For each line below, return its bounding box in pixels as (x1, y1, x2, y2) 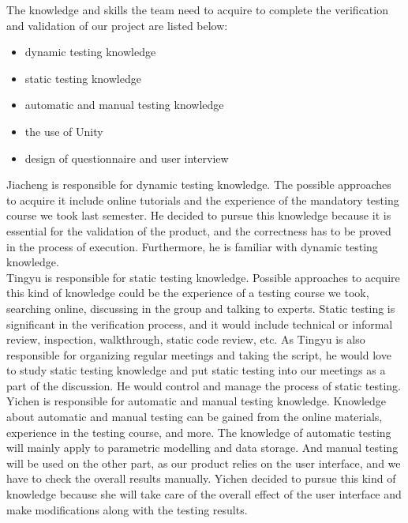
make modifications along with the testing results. (6, 501, 248, 517)
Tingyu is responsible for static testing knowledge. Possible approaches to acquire (6, 269, 400, 285)
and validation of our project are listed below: (6, 17, 228, 33)
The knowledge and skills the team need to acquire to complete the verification (6, 2, 388, 17)
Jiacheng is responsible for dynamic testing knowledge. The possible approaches (6, 176, 391, 193)
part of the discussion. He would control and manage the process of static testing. (6, 377, 401, 393)
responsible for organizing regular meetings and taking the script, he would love (6, 346, 391, 363)
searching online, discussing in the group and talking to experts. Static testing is (6, 299, 395, 316)
